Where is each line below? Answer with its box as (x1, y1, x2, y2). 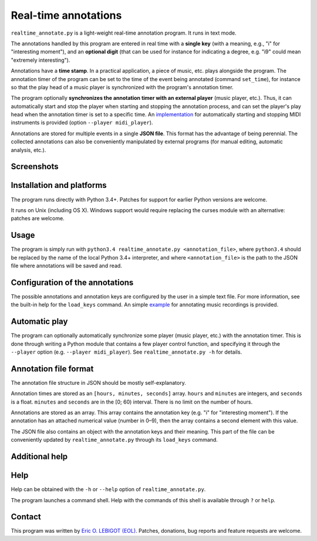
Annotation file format (11, 364, 94, 374)
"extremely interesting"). (11, 56, 70, 63)
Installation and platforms (11, 180, 107, 190)
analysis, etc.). (11, 146, 46, 153)
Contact (11, 512, 41, 522)
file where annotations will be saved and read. (11, 262, 123, 270)
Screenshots (11, 162, 59, 172)
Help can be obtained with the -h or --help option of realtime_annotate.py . (11, 486, 206, 493)
